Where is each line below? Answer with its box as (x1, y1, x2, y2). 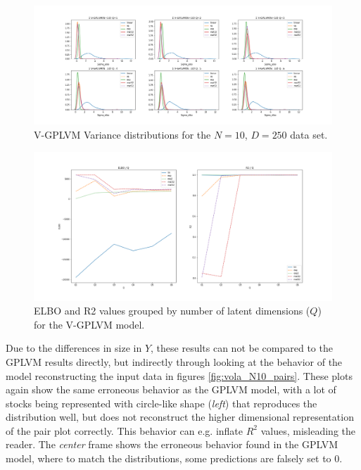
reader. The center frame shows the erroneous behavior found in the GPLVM (6, 437, 338, 452)
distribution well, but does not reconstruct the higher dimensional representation (6, 409, 354, 424)
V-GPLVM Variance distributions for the (34, 127, 211, 141)
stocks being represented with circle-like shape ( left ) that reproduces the (6, 395, 317, 410)
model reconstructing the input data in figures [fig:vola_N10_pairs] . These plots (6, 368, 353, 383)
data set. (290, 127, 328, 141)
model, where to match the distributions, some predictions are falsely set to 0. (6, 451, 343, 466)
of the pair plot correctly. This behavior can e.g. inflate (6, 423, 243, 438)
